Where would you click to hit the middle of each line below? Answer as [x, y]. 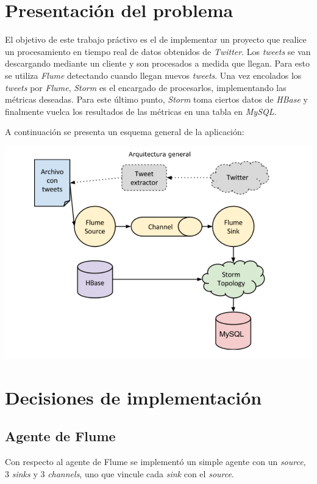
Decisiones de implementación [134, 397]
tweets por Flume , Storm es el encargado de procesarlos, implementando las [146, 87]
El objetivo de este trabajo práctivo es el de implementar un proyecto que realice [156, 39]
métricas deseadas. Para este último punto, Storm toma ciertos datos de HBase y [156, 99]
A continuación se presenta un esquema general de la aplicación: [125, 132]
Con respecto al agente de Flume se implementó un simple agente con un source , [155, 462]
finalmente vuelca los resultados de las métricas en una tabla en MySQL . [141, 111]
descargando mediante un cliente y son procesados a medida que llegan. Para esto [157, 63]
